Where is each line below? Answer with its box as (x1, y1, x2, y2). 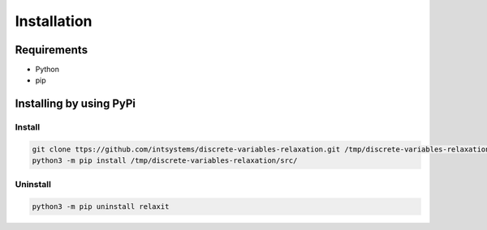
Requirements (15, 43, 88, 57)
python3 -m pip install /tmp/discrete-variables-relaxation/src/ (32, 156, 298, 165)
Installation (15, 12, 93, 30)
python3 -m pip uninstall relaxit (32, 202, 170, 211)
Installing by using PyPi (15, 97, 136, 111)
